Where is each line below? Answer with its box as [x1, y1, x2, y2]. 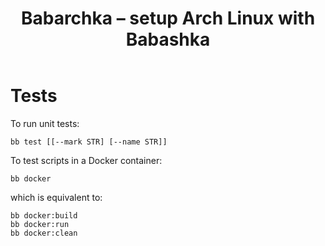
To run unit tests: [10, 117, 80, 129]
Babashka [125, 28, 211, 51]
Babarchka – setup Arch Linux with [20, 7, 316, 30]
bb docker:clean [10, 228, 78, 238]
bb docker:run [10, 219, 70, 229]
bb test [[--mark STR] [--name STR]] [10, 137, 168, 147]
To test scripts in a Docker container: [10, 154, 163, 166]
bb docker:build [10, 210, 78, 221]
